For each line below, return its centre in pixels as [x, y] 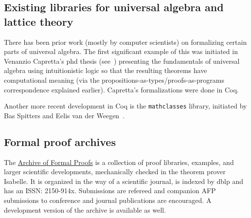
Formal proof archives [60, 141]
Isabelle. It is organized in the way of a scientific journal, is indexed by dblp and [124, 181]
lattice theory [39, 21]
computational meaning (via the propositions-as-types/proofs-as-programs [114, 80]
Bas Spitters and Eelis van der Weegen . [64, 115]
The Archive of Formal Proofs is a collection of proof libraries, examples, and [119, 162]
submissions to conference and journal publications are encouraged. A [108, 200]
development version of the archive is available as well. [85, 209]
